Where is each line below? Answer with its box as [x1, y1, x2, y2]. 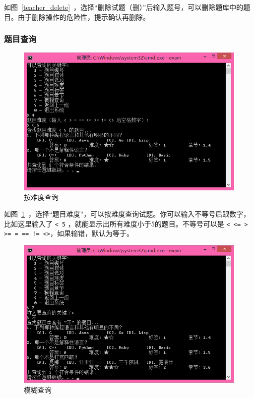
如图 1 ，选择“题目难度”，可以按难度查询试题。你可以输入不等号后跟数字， [4, 209, 251, 219]
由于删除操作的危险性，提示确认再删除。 [17, 11, 150, 22]
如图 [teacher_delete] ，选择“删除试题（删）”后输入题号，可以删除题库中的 [4, 2, 244, 12]
